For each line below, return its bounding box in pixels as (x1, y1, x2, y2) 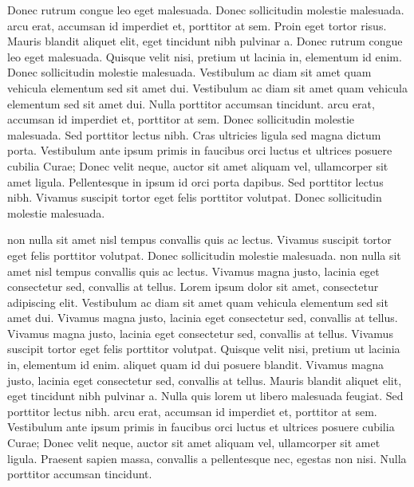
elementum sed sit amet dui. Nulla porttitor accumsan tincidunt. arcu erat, (7, 95, 375, 112)
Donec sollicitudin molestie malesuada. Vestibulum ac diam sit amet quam (7, 64, 372, 81)
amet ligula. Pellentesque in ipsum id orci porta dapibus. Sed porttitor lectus (7, 173, 384, 190)
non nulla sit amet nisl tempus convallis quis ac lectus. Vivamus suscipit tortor (7, 231, 392, 248)
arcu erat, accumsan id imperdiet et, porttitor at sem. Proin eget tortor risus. (7, 17, 387, 33)
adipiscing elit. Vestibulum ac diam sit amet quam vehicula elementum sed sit (7, 293, 388, 310)
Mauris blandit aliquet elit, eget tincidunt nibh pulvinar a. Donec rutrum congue (7, 33, 403, 49)
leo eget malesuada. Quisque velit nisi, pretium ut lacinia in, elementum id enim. (7, 48, 402, 65)
